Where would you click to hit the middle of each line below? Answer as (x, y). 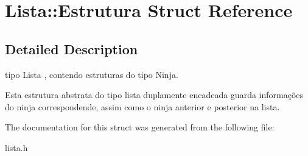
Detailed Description (72, 48)
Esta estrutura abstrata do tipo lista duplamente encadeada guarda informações (154, 95)
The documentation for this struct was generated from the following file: (140, 127)
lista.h (16, 147)
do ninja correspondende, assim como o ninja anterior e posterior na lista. (142, 106)
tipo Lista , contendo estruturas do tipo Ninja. (92, 74)
